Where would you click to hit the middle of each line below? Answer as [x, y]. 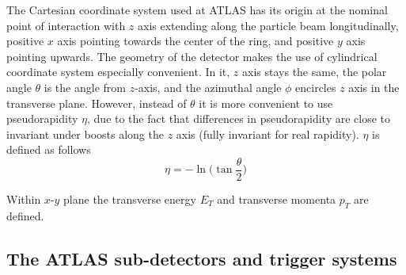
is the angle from [85, 87]
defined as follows [49, 149]
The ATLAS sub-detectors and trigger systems [202, 258]
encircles [316, 87]
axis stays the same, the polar [315, 72]
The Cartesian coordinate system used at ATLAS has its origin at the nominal [197, 10]
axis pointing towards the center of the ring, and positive [195, 41]
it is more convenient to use [266, 103]
